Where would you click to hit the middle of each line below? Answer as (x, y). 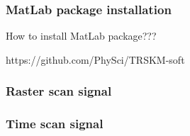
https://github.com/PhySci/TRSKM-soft (95, 59)
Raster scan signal (59, 91)
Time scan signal (55, 124)
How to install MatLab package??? (81, 36)
